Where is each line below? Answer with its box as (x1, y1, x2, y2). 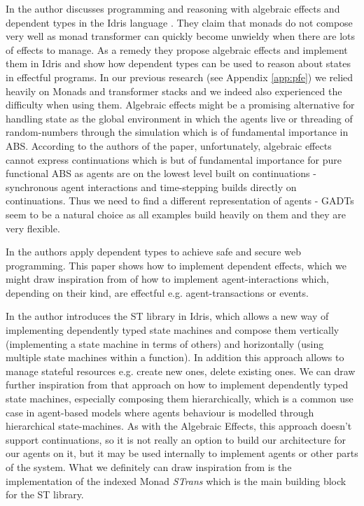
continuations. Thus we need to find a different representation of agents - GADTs (6, 193, 354, 208)
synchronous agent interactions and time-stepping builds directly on (6, 179, 297, 194)
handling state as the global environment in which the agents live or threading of (6, 111, 353, 125)
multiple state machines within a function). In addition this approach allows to (6, 350, 344, 365)
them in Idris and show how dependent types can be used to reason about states (6, 56, 351, 71)
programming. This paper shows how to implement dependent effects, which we (6, 258, 346, 272)
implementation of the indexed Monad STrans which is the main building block (6, 473, 346, 488)
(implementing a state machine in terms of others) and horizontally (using (6, 336, 324, 351)
